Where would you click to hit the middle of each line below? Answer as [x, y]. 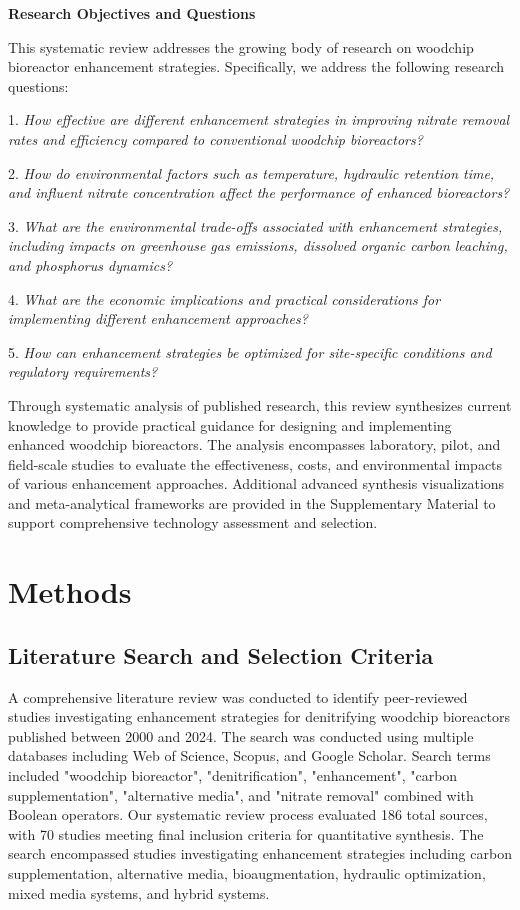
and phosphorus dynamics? [90, 264]
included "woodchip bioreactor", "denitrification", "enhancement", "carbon [233, 775]
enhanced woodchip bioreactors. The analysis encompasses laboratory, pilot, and [254, 444]
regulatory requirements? [83, 371]
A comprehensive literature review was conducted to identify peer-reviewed [238, 696]
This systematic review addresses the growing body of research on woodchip [241, 46]
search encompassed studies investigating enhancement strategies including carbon [260, 853]
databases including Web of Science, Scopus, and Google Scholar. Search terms [249, 755]
